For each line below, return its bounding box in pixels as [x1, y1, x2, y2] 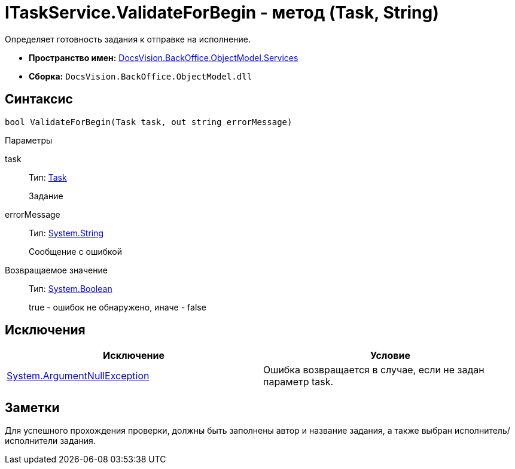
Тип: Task [29, 172, 67, 182]
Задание [29, 190, 63, 201]
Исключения [5, 322, 86, 338]
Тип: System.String [29, 227, 104, 238]
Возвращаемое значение [5, 264, 108, 275]
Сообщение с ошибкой [29, 246, 122, 257]
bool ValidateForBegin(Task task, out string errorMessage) [5, 117, 292, 127]
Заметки [5, 400, 60, 415]
